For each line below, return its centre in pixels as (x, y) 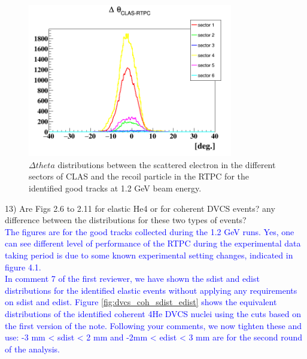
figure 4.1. (23, 267)
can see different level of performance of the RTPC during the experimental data (153, 243)
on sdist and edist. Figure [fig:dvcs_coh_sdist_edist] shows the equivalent (141, 302)
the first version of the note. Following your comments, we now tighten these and (153, 325)
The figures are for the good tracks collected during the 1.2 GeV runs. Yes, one (150, 231)
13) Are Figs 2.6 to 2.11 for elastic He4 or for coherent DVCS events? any (140, 208)
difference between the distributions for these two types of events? (126, 220)
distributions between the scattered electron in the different (167, 164)
